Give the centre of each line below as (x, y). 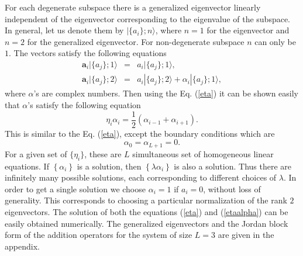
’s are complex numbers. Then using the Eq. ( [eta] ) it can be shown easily (166, 93)
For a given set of (36, 153)
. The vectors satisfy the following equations (88, 53)
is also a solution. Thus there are (233, 166)
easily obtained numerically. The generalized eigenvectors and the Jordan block (147, 223)
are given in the (246, 235)
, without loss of (232, 188)
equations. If (27, 166)
